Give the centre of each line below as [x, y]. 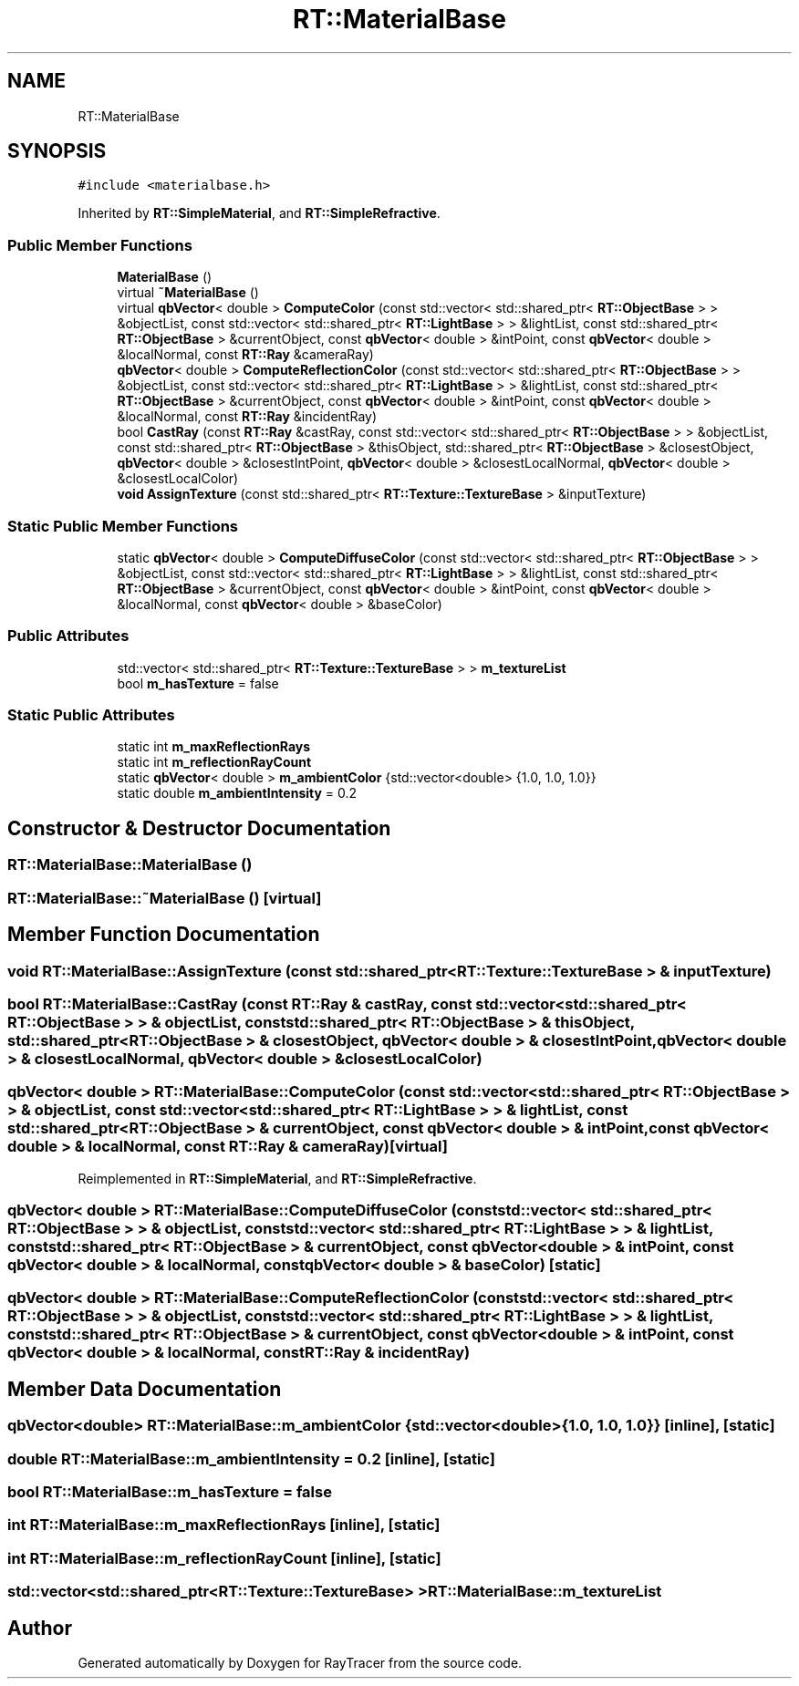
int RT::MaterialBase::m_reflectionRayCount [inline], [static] [224, 1558]
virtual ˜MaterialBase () [188, 293]
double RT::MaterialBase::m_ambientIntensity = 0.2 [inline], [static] [251, 1458]
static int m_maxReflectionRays [214, 747]
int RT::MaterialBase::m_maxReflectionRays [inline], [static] [224, 1525]
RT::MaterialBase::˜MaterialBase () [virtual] [165, 898]
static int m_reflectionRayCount [214, 762]
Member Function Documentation [164, 935]
